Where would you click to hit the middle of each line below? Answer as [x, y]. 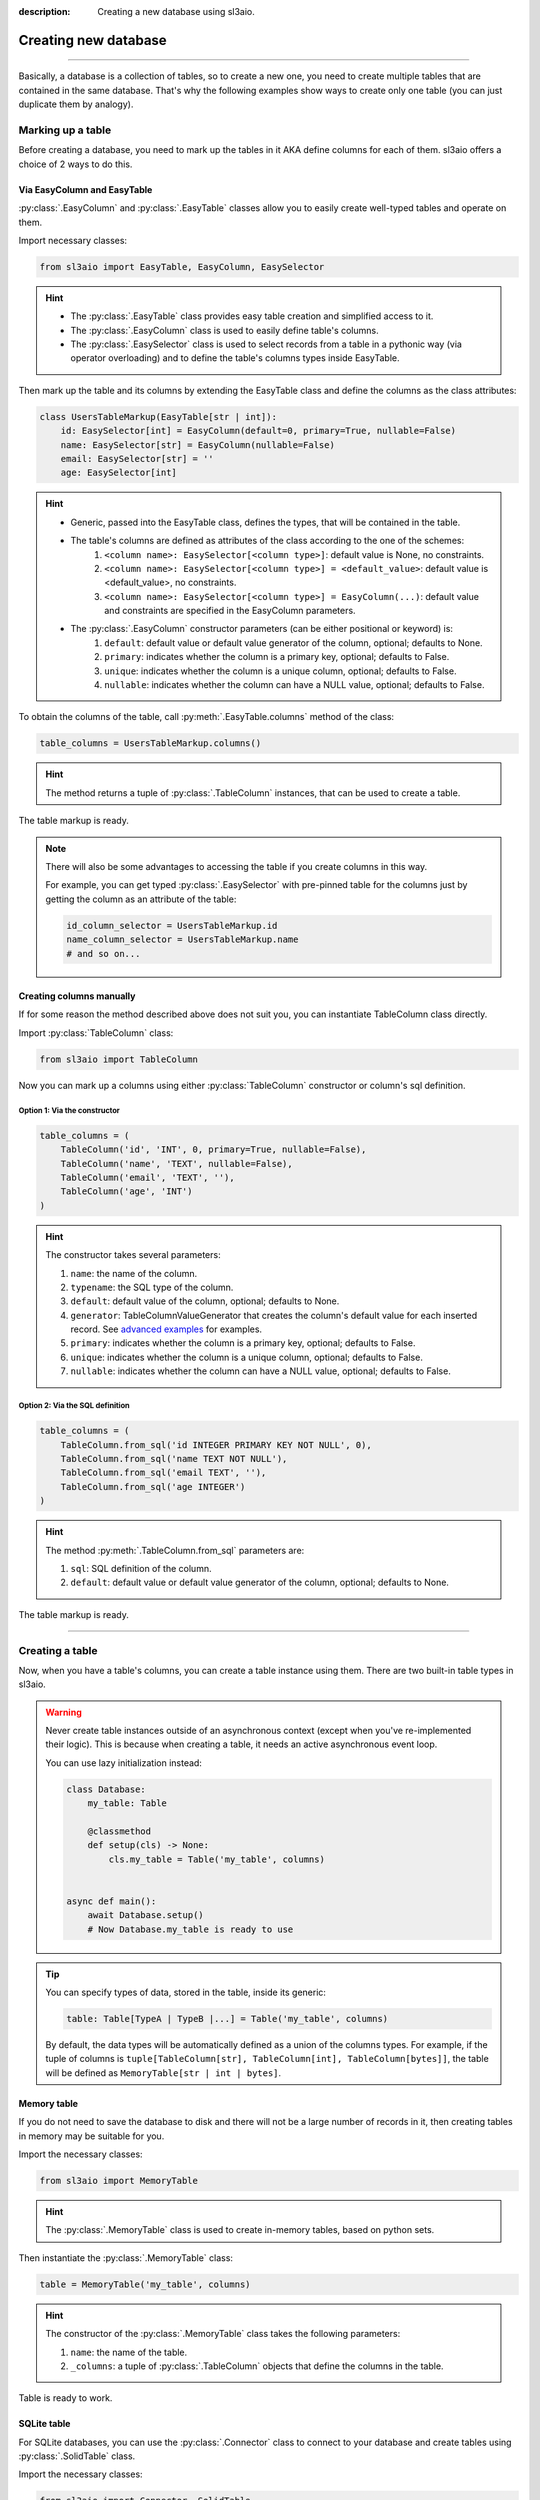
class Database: [106, 1789]
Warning [63, 1712]
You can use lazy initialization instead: [123, 1762]
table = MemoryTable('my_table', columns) [145, 2284]
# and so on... [103, 953]
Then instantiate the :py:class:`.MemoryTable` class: [126, 2257]
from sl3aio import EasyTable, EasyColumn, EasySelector [182, 266]
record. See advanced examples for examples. [166, 1329]
